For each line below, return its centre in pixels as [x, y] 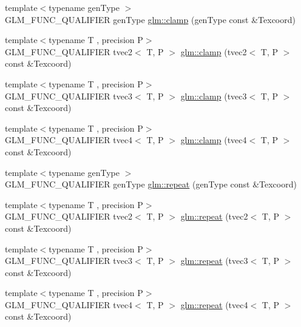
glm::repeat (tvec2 [214, 216]
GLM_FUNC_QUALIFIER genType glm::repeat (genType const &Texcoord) [151, 184]
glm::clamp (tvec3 [214, 96]
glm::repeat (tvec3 [214, 261]
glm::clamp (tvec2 [214, 51]
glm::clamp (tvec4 [214, 140]
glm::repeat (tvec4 [214, 304]
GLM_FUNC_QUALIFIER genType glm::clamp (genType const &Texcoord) [150, 19]
